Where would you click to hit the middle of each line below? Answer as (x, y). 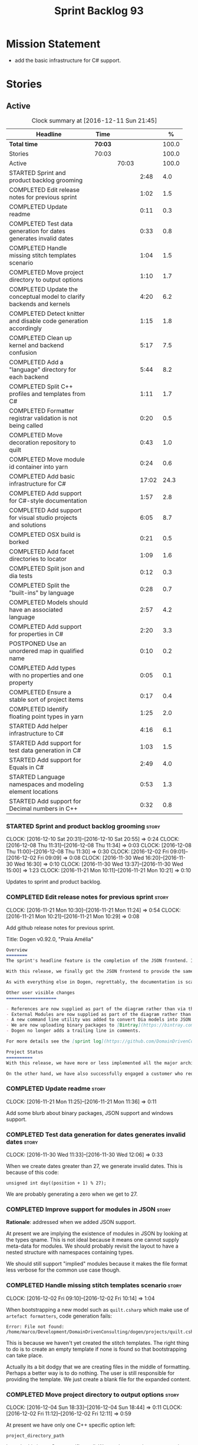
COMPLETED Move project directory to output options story (93, 1394)
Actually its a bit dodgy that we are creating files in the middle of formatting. (98, 1367)
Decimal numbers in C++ (43, 809)
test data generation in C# (45, 750)
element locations (34, 791)
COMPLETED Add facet (42, 551)
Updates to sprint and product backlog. (54, 882)
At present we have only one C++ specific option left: (71, 1425)
